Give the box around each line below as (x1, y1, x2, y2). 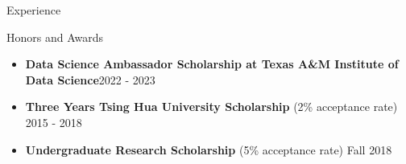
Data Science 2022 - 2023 (25, 71, 155, 88)
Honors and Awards (6, 28, 104, 45)
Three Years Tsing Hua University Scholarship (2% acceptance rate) (25, 98, 398, 115)
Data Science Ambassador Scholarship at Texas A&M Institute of (25, 55, 399, 72)
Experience (6, 2, 61, 18)
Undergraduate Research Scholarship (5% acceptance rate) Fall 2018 (25, 141, 392, 158)
